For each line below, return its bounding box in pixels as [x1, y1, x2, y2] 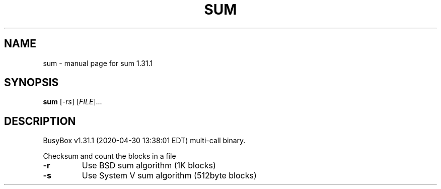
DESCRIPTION [4, 114, 76, 128]
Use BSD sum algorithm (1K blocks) [82, 160, 216, 171]
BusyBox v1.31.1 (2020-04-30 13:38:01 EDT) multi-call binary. [43, 136, 246, 145]
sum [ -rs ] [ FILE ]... [43, 97, 102, 106]
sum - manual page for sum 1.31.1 [43, 58, 153, 68]
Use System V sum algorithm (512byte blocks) [82, 170, 257, 181]
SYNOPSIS [4, 76, 59, 89]
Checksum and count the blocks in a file [43, 152, 176, 161]
